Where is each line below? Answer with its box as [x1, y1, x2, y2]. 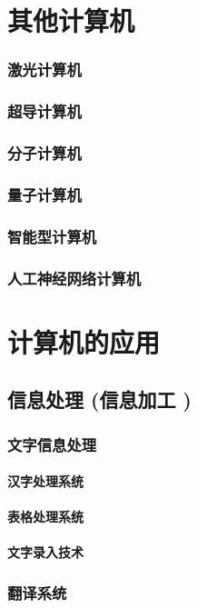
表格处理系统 [7, 507, 84, 526]
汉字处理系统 [7, 472, 84, 491]
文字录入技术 [7, 543, 84, 562]
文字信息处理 [7, 433, 97, 455]
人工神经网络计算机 [7, 266, 142, 289]
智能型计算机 [7, 224, 97, 247]
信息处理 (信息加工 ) [7, 385, 192, 414]
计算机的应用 [7, 323, 161, 360]
